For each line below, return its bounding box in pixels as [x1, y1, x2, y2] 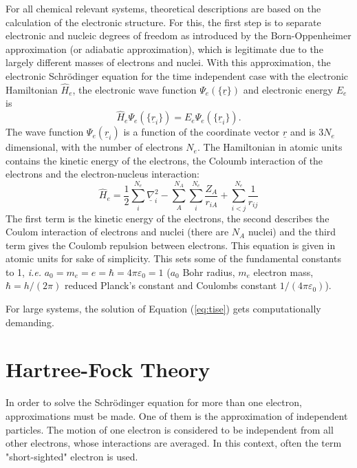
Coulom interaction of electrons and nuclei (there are [6, 224, 229, 239]
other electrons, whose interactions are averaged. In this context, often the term [6, 436, 342, 450]
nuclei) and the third [248, 224, 336, 239]
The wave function [6, 125, 84, 139]
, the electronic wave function [72, 82, 197, 96]
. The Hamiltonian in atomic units [197, 140, 343, 154]
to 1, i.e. [6, 264, 42, 279]
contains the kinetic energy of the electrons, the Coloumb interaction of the [6, 153, 323, 167]
